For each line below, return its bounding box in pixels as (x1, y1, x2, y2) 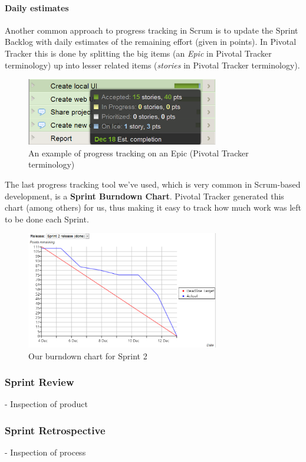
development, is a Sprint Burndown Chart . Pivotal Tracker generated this (5, 189, 284, 202)
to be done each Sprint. (5, 212, 89, 225)
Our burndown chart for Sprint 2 (28, 349, 147, 362)
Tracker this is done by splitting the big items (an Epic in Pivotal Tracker (5, 47, 272, 59)
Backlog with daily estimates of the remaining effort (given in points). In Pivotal (5, 35, 297, 48)
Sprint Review (5, 375, 74, 389)
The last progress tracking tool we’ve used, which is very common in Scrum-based (5, 178, 301, 190)
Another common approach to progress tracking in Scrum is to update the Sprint (5, 24, 298, 36)
